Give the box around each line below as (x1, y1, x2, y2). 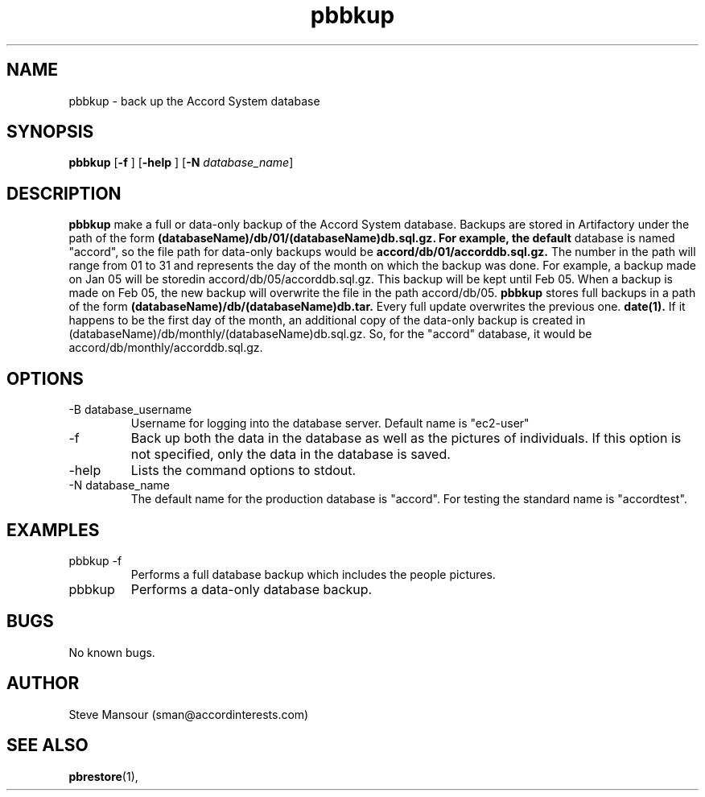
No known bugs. (68, 645, 155, 659)
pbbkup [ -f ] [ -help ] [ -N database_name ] (68, 155, 294, 170)
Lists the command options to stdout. (130, 462, 357, 479)
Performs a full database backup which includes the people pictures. (130, 567, 496, 581)
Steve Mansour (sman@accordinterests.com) (68, 707, 309, 721)
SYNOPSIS (6, 122, 94, 142)
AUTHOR (6, 673, 80, 694)
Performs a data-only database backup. (130, 580, 373, 597)
